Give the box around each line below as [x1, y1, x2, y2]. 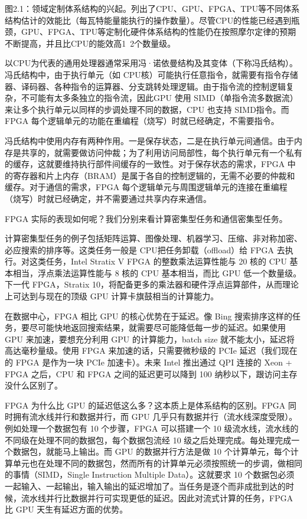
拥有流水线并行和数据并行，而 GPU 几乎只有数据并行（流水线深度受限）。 [12, 410, 298, 423]
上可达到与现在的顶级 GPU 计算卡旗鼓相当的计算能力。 [5, 290, 219, 302]
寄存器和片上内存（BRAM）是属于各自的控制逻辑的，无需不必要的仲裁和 [12, 169, 295, 181]
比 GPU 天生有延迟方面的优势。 [5, 503, 128, 515]
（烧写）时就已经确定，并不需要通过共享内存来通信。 [5, 192, 211, 204]
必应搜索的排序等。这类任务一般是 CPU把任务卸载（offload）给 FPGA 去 [5, 243, 285, 256]
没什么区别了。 [5, 379, 63, 391]
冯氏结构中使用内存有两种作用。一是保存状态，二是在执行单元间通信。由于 [5, 134, 294, 146]
